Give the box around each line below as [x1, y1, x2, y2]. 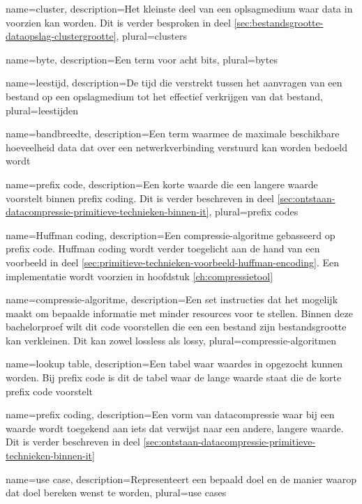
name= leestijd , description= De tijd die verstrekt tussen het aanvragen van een [6, 75, 342, 90]
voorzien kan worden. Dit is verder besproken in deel [6, 15, 231, 29]
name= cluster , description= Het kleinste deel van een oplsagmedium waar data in [6, 1, 353, 15]
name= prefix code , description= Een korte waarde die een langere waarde [6, 176, 318, 191]
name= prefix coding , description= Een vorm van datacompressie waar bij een [6, 407, 335, 422]
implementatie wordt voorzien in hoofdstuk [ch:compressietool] [6, 268, 273, 283]
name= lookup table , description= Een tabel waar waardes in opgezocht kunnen [6, 356, 343, 371]
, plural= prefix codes [209, 204, 299, 219]
